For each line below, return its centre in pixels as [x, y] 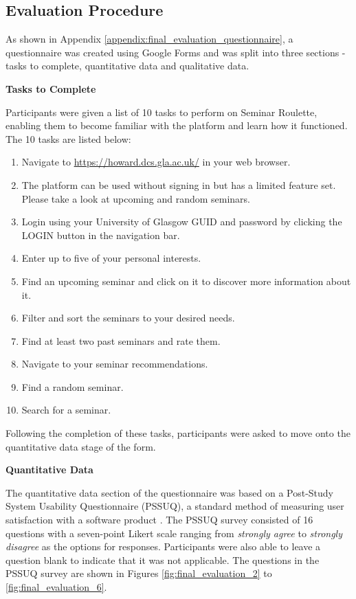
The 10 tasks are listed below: [68, 138]
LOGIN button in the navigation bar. [101, 235]
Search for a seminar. [66, 410]
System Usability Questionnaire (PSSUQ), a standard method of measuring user [175, 506]
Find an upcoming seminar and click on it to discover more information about [186, 281]
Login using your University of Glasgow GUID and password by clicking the [182, 222]
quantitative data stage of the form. [81, 446]
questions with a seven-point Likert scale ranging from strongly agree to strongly [174, 533]
